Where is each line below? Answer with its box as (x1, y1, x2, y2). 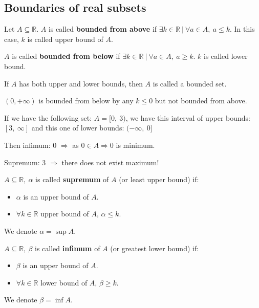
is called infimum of (35, 243, 100, 253)
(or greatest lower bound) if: (110, 243, 199, 253)
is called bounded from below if (12, 51, 120, 61)
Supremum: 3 (4, 157, 46, 167)
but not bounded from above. (155, 95, 247, 106)
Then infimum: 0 (4, 139, 57, 150)
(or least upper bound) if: (119, 174, 199, 185)
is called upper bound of (27, 33, 103, 44)
